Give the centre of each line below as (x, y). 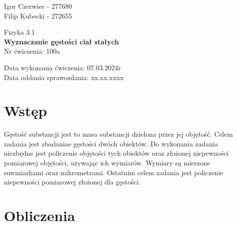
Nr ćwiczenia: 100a (32, 51)
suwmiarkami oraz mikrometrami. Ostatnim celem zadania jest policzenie (114, 172)
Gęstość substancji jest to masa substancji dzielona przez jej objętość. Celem (118, 134)
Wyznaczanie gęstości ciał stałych (61, 41)
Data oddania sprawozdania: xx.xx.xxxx (64, 77)
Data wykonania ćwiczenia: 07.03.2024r (62, 67)
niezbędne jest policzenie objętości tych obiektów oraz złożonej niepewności (116, 153)
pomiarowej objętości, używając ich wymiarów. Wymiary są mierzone (107, 163)
